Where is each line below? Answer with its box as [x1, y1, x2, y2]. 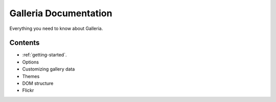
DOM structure [22, 80, 54, 86]
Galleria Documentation [9, 8, 112, 19]
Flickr [22, 87, 34, 93]
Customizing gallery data [22, 66, 75, 72]
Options [22, 59, 39, 65]
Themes [22, 73, 40, 79]
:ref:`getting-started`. [22, 52, 67, 58]
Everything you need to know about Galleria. [9, 25, 103, 31]
